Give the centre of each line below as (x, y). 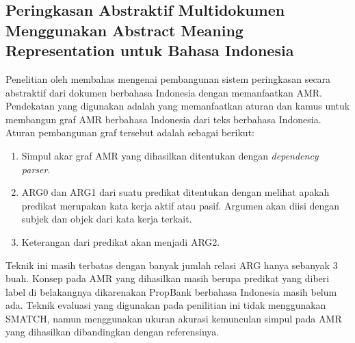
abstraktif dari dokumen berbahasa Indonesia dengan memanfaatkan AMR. (164, 92)
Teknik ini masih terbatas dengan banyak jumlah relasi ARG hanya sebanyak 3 (172, 265)
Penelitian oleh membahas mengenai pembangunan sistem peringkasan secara (168, 78)
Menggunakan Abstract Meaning (124, 30)
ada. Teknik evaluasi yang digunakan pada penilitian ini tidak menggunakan (166, 305)
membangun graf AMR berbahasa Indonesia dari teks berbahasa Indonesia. (163, 119)
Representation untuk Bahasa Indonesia (150, 50)
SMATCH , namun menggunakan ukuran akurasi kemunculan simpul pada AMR (174, 318)
